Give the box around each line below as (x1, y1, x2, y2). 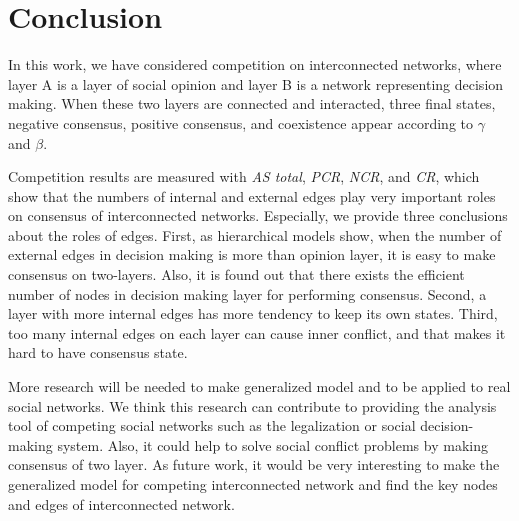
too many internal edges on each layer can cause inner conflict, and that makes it (8, 322, 506, 343)
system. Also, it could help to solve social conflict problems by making (57, 434, 488, 455)
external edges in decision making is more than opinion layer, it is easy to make (8, 244, 496, 265)
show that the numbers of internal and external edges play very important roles (8, 185, 496, 206)
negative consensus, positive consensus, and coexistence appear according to (8, 112, 473, 133)
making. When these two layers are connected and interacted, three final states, (8, 93, 496, 114)
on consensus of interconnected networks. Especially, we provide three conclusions (8, 205, 508, 226)
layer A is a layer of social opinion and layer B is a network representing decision (8, 73, 504, 94)
